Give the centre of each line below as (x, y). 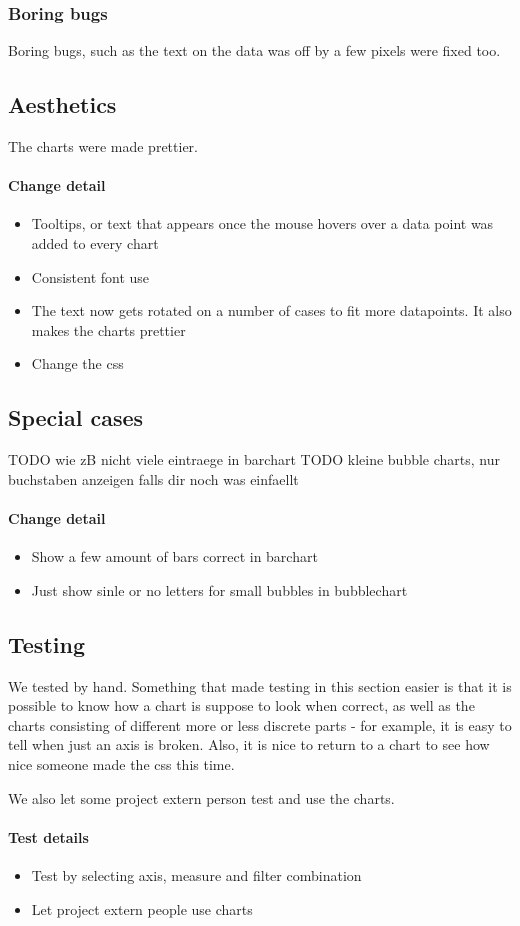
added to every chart (95, 243)
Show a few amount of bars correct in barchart (174, 556)
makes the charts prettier (108, 329)
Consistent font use (90, 276)
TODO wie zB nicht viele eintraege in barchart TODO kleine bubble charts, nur (254, 459)
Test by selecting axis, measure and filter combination (196, 874)
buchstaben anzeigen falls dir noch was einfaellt (153, 478)
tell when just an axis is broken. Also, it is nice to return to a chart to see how (249, 744)
